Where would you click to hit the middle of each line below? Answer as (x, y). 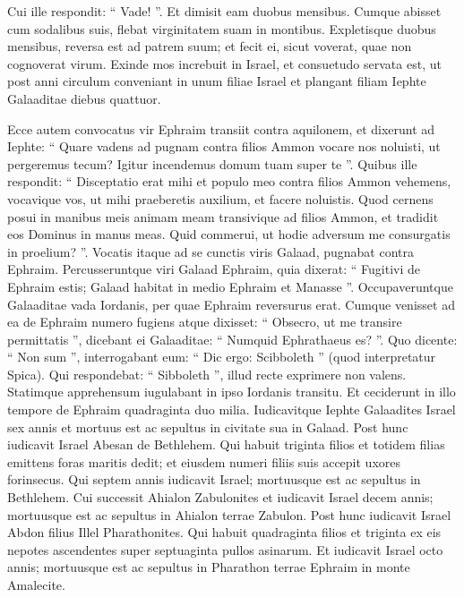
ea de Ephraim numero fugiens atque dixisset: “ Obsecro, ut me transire (205, 322)
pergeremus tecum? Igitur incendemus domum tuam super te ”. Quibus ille (212, 163)
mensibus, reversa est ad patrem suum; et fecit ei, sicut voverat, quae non (210, 46)
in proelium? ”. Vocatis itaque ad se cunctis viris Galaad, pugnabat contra (211, 251)
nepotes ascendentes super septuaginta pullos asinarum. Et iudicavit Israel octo (225, 549)
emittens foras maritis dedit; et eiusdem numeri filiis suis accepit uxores (204, 461)
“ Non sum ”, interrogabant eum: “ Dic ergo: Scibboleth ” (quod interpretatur (222, 357)
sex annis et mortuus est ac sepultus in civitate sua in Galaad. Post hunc (208, 426)
